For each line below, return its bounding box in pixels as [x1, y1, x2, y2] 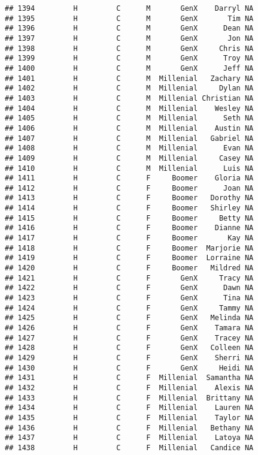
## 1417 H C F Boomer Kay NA [5, 234, 254, 243]
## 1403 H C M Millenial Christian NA [5, 94, 254, 103]
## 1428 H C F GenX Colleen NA [5, 343, 254, 352]
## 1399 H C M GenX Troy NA [5, 54, 254, 63]
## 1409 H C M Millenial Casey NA [5, 153, 254, 162]
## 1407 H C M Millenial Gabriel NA [5, 134, 254, 143]
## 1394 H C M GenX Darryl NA [5, 4, 254, 13]
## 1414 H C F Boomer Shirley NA [5, 204, 254, 213]
